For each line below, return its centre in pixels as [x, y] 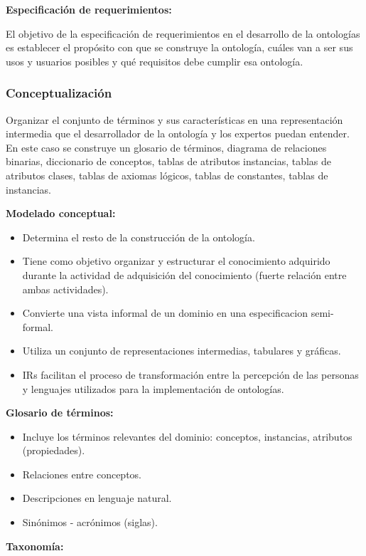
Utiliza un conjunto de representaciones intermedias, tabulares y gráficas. [182, 351]
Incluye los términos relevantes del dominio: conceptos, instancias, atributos [187, 436]
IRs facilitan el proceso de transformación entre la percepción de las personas [190, 374]
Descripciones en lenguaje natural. [97, 498]
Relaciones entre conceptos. [82, 474]
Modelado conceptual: [61, 213]
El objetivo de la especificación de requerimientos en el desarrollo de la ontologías [183, 33]
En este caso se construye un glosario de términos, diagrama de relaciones [166, 147]
